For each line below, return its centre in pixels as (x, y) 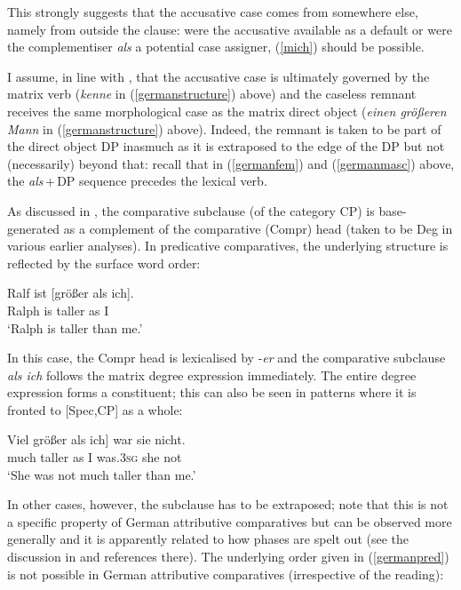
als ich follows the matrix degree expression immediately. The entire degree (212, 375)
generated (34, 228)
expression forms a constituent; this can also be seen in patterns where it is (212, 392)
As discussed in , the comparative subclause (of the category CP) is (191, 210)
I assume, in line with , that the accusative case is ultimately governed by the (219, 76)
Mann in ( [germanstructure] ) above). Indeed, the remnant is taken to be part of (224, 128)
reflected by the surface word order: (104, 263)
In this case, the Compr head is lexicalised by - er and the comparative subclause (227, 358)
